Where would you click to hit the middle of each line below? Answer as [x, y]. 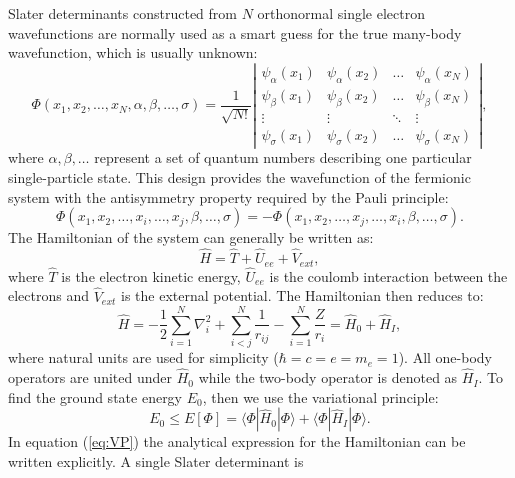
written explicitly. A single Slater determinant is [156, 460]
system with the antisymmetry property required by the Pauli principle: [228, 196]
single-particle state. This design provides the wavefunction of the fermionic [239, 177]
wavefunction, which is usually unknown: [133, 52]
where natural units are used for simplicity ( [143, 357]
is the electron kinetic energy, [151, 275]
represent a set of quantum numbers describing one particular [283, 157]
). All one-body [445, 357]
